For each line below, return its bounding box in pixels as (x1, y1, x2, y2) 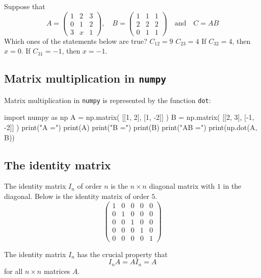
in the (223, 181, 242, 191)
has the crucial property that (77, 248, 168, 259)
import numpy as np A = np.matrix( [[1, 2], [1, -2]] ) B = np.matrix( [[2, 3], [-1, (4, 112, 254, 122)
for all (4, 265, 23, 276)
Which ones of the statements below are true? (4, 35, 147, 46)
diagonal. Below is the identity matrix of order (4, 190, 149, 201)
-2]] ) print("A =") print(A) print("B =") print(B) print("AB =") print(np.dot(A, (4, 121, 257, 132)
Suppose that (4, 1, 45, 11)
